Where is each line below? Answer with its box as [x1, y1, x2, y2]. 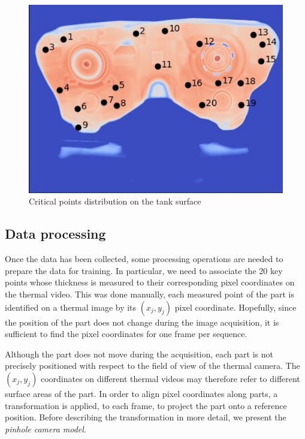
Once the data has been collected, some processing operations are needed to [5, 252, 283, 265]
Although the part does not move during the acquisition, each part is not [5, 347, 273, 360]
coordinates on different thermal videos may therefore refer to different [40, 372, 300, 385]
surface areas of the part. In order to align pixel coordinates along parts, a [5, 387, 278, 400]
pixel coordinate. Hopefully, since [174, 300, 297, 313]
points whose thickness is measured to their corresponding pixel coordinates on [5, 276, 295, 288]
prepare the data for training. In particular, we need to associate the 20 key [5, 264, 283, 276]
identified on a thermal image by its [5, 300, 137, 313]
